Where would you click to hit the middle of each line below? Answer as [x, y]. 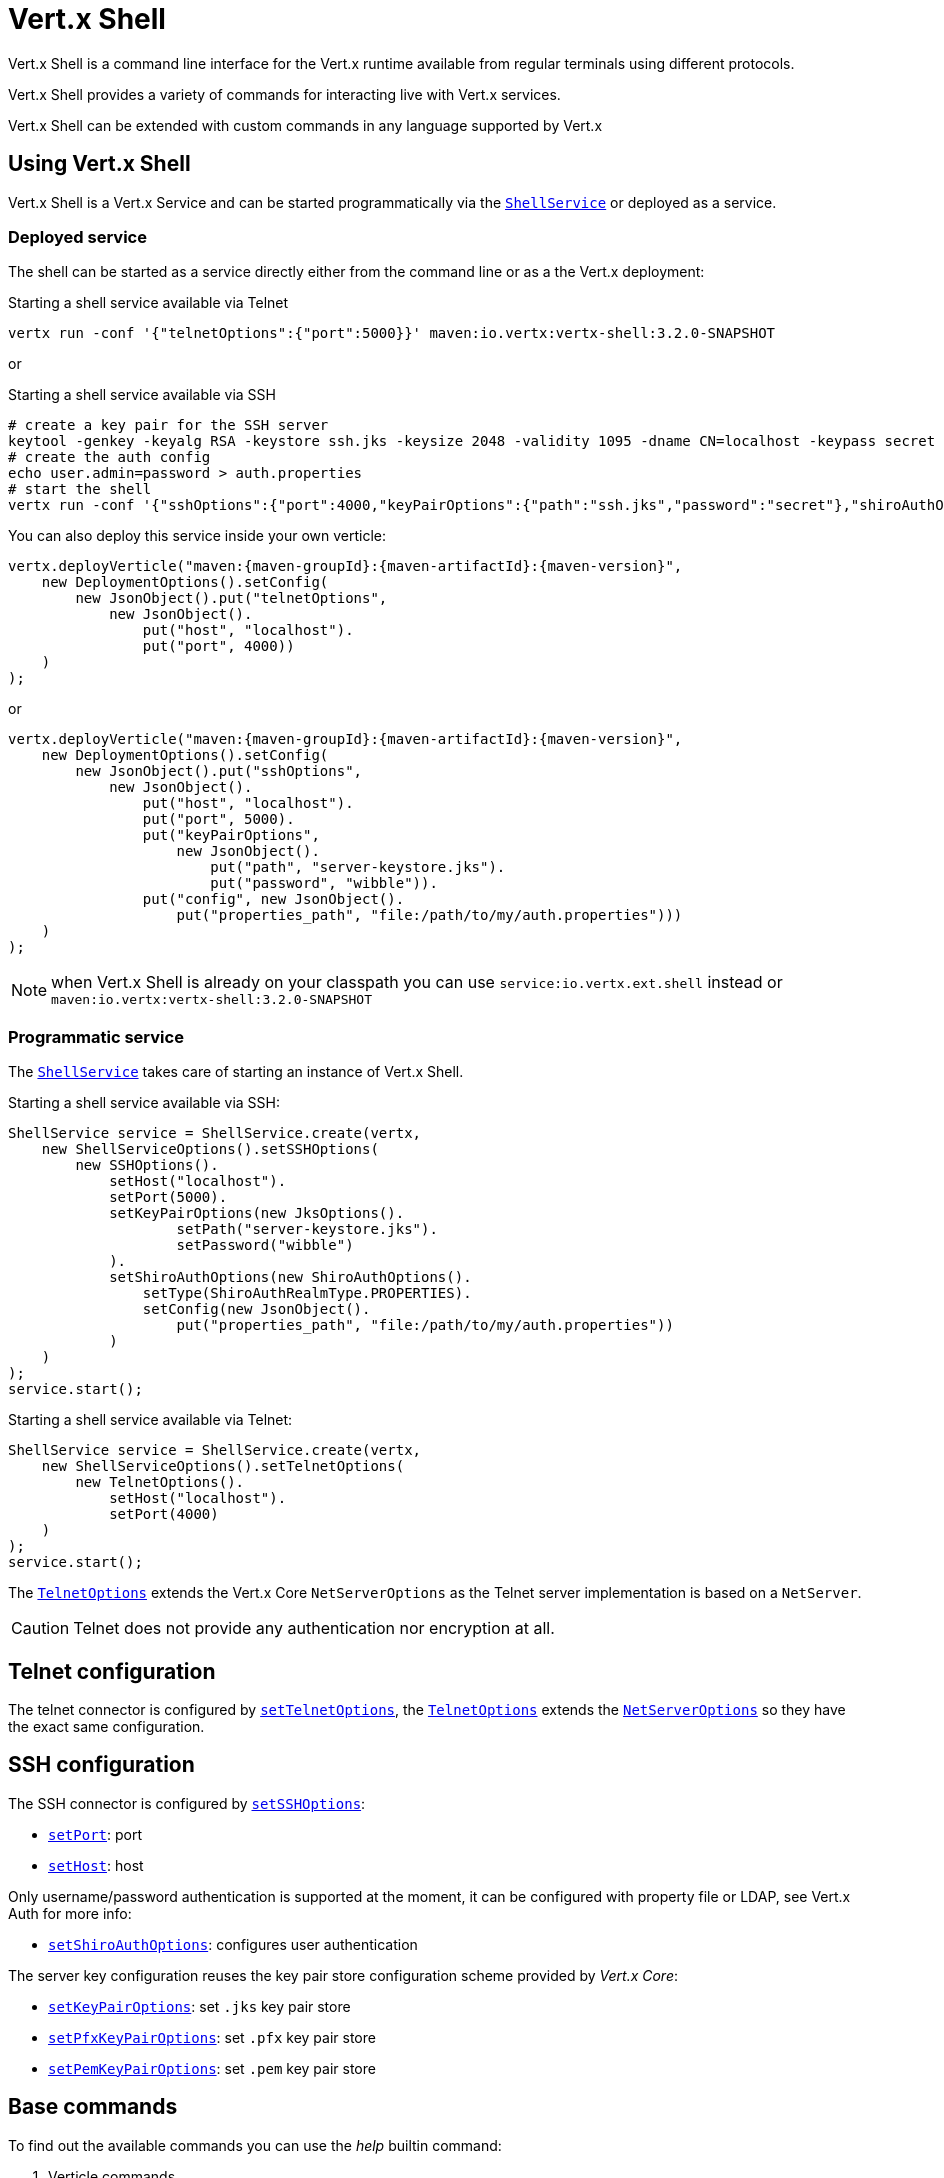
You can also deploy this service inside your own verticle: [197, 536]
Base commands [93, 2107]
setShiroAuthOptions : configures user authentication [233, 1944]
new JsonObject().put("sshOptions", [219, 771]
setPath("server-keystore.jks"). [307, 1229]
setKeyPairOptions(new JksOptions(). [257, 1213]
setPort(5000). [168, 1197]
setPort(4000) [164, 1514]
